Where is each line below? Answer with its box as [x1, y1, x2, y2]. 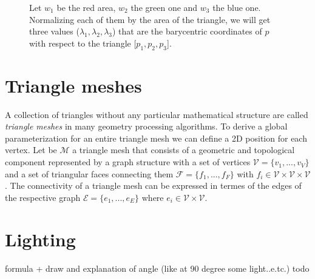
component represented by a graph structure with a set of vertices [5, 156, 251, 168]
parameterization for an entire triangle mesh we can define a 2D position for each [5, 131, 307, 144]
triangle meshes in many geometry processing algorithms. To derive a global [5, 120, 288, 133]
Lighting [5, 226, 76, 251]
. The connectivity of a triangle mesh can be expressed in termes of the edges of [5, 179, 302, 192]
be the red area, [56, 1, 116, 13]
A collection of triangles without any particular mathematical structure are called [5, 108, 308, 120]
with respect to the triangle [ [29, 36, 137, 49]
